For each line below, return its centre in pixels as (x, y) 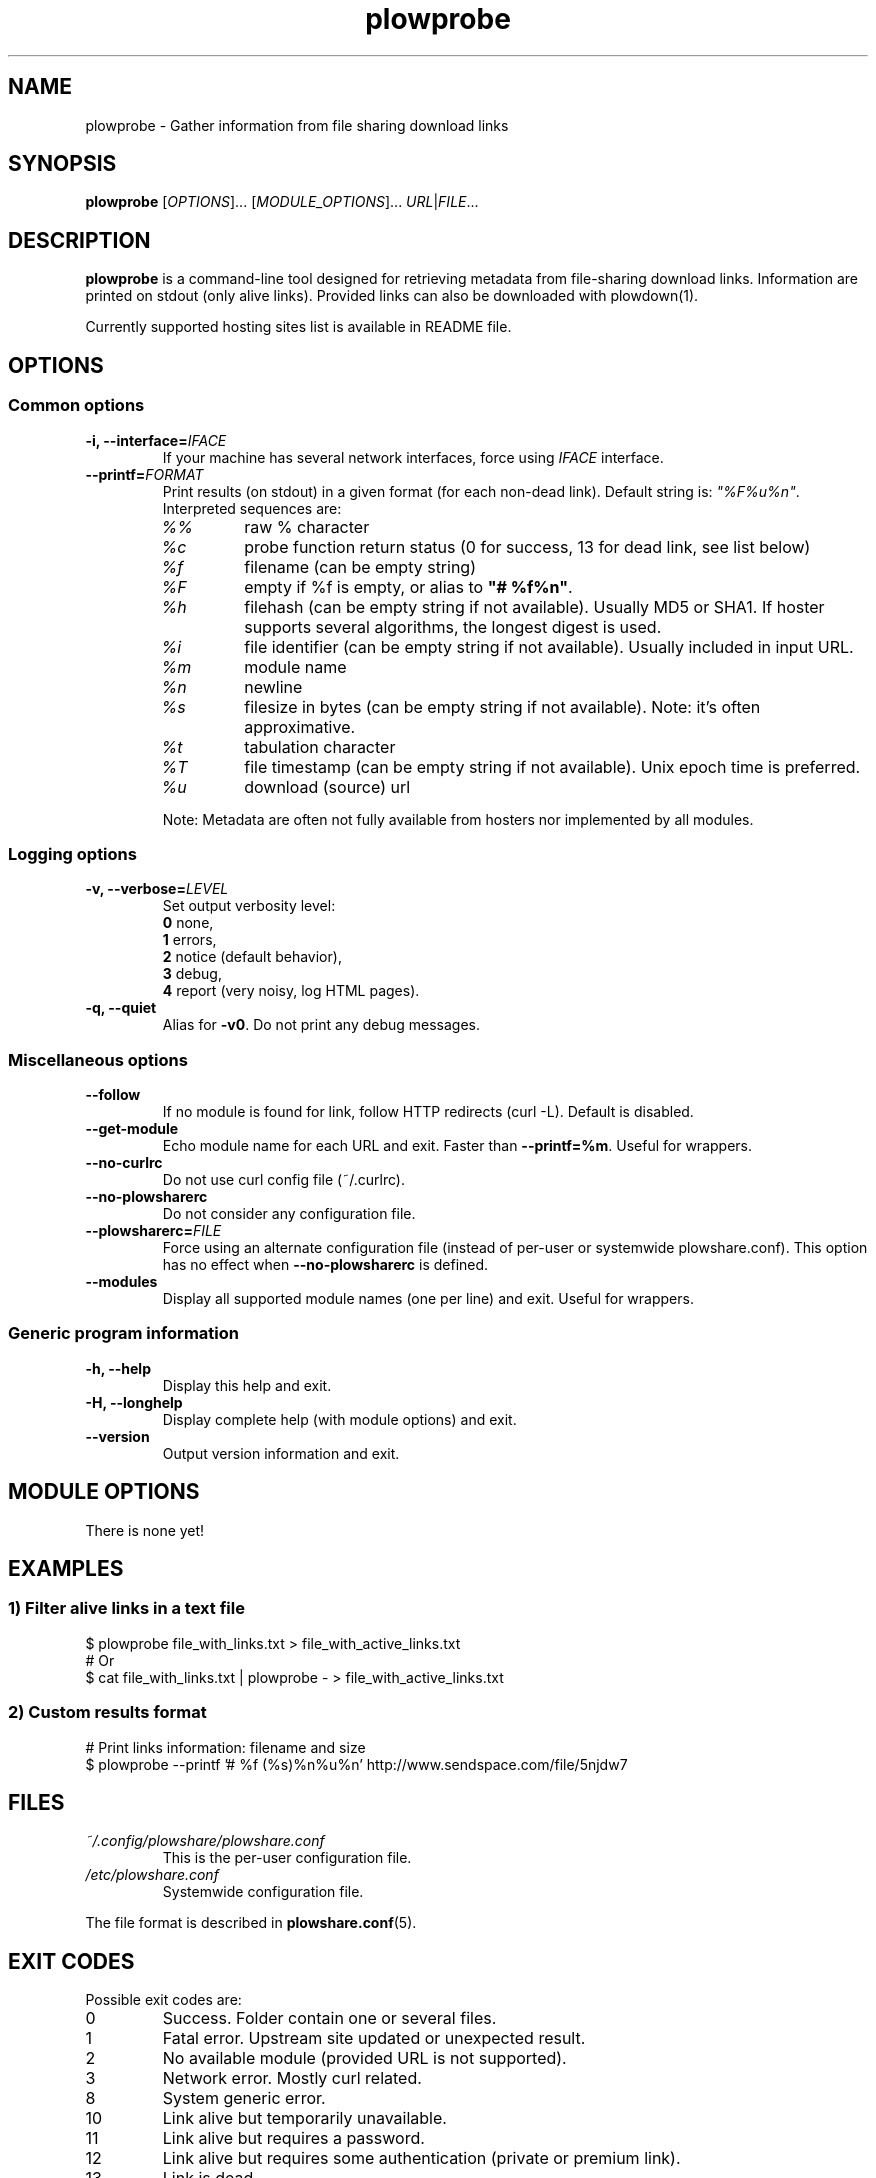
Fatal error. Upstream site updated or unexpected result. (374, 2038)
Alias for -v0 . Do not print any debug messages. (321, 1025)
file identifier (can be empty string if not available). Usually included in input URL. (549, 646)
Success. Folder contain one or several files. (329, 2018)
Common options (76, 405)
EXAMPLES (66, 1569)
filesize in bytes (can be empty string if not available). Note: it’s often (502, 706)
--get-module (132, 1128)
